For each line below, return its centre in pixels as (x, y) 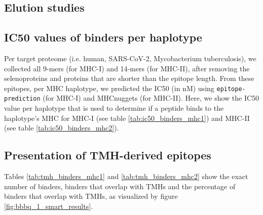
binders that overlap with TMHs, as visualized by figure (91, 196)
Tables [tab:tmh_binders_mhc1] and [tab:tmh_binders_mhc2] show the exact (126, 176)
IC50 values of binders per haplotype (103, 37)
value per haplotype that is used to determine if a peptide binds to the (114, 108)
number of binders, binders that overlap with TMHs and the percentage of (120, 186)
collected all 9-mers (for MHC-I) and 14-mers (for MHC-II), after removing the (127, 68)
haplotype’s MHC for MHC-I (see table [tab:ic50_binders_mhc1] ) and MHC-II (127, 118)
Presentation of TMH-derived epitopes (108, 155)
